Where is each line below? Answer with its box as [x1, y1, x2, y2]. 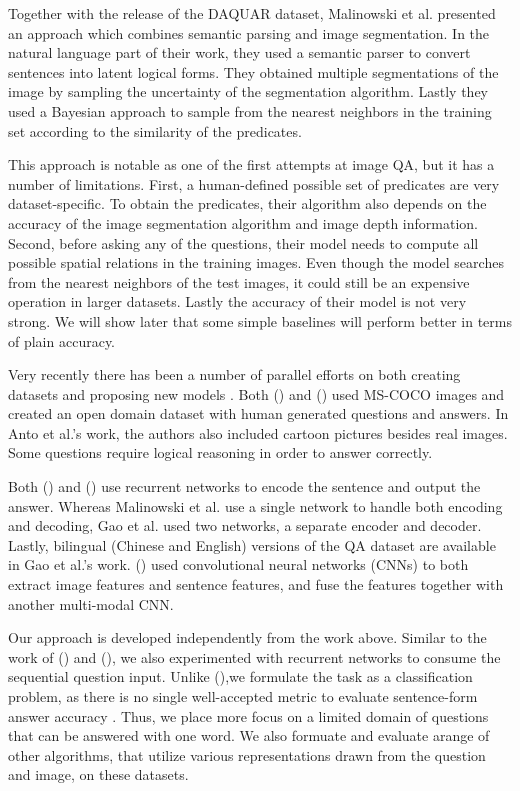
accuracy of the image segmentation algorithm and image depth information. [8, 212, 478, 233]
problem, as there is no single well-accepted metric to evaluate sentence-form [8, 686, 478, 706]
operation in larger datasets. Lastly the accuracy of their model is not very [8, 291, 467, 312]
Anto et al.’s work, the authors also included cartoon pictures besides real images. [8, 422, 508, 443]
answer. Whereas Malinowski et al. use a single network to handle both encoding [8, 495, 503, 516]
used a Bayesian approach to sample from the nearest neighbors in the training [8, 100, 492, 121]
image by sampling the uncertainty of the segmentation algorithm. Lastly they [8, 81, 489, 102]
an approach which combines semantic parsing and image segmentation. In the [8, 22, 490, 43]
